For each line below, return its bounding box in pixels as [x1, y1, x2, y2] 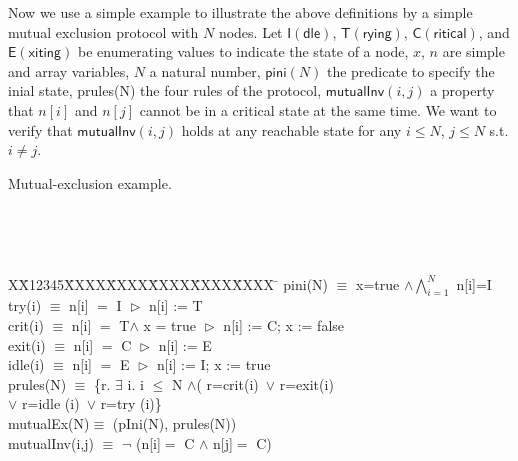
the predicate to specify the [326, 60, 495, 81]
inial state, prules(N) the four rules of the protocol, [8, 80, 322, 101]
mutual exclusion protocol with [8, 21, 199, 42]
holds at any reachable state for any [181, 119, 402, 140]
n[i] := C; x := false [223, 314, 345, 335]
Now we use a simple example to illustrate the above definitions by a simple [8, 2, 473, 22]
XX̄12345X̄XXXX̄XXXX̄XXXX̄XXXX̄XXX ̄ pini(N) [8, 273, 329, 294]
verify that [8, 119, 73, 140]
